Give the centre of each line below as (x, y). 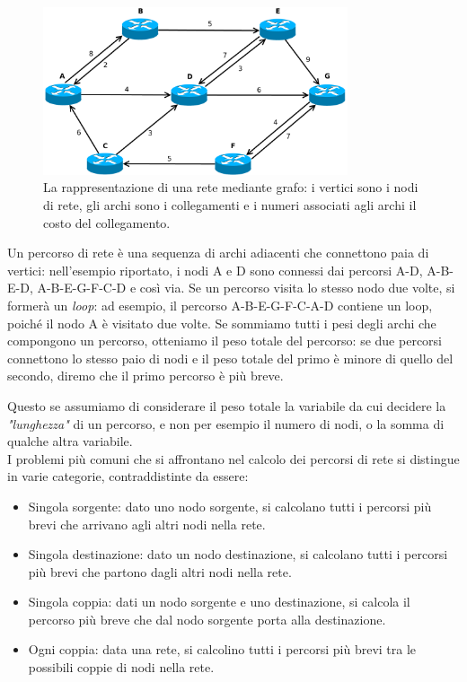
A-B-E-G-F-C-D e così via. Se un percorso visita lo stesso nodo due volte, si (246, 288)
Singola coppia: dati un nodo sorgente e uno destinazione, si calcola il (219, 602)
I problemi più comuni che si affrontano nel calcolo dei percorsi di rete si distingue (233, 458)
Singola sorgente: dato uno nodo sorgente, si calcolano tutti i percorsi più (230, 506)
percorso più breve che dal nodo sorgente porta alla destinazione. (207, 619)
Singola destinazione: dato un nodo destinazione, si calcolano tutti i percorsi (238, 554)
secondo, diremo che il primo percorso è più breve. (145, 376)
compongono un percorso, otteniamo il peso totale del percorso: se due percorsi (225, 341)
